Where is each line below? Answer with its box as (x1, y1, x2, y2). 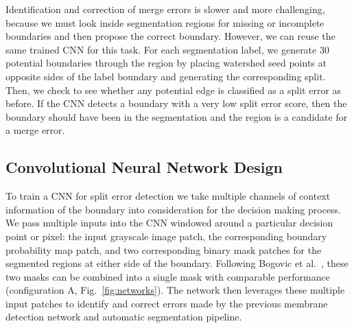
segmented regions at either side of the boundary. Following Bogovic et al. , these (5, 256, 349, 270)
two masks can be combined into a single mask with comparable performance (5, 269, 330, 283)
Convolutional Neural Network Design (5, 156, 283, 178)
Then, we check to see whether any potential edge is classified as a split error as (5, 82, 342, 97)
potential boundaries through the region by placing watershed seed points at (5, 56, 327, 70)
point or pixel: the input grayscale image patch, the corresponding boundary (5, 229, 327, 243)
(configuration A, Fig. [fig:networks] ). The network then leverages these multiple (5, 283, 345, 297)
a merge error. (5, 123, 65, 137)
